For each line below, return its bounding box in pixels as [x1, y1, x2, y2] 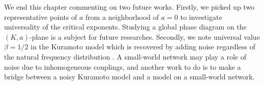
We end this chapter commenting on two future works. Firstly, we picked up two [4, 2, 255, 12]
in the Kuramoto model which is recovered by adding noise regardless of [31, 41, 255, 52]
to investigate [180, 11, 222, 22]
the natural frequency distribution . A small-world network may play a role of [4, 51, 247, 62]
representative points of [4, 11, 77, 22]
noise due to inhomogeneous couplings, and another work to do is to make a [4, 61, 241, 72]
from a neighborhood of [85, 11, 159, 22]
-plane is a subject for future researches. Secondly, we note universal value [30, 31, 260, 42]
